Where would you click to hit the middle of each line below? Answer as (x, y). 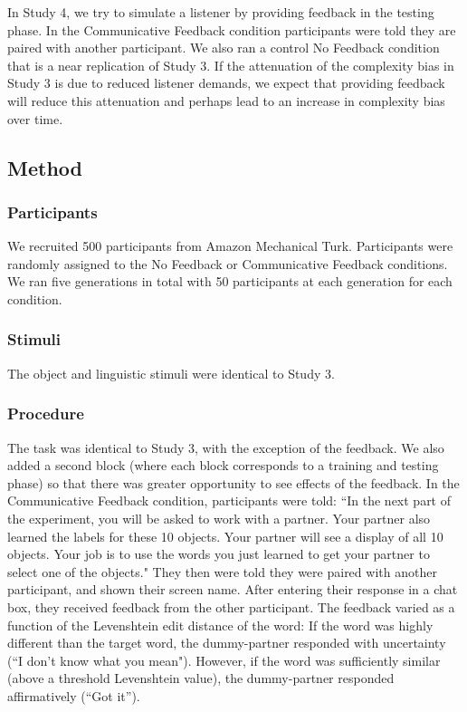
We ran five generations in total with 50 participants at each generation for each (230, 281)
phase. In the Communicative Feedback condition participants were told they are (232, 29)
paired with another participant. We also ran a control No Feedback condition (224, 48)
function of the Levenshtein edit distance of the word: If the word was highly (220, 625)
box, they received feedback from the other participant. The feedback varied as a (231, 606)
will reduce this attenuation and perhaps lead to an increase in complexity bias (226, 100)
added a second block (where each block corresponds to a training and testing (223, 465)
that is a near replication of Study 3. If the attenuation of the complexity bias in (231, 65)
